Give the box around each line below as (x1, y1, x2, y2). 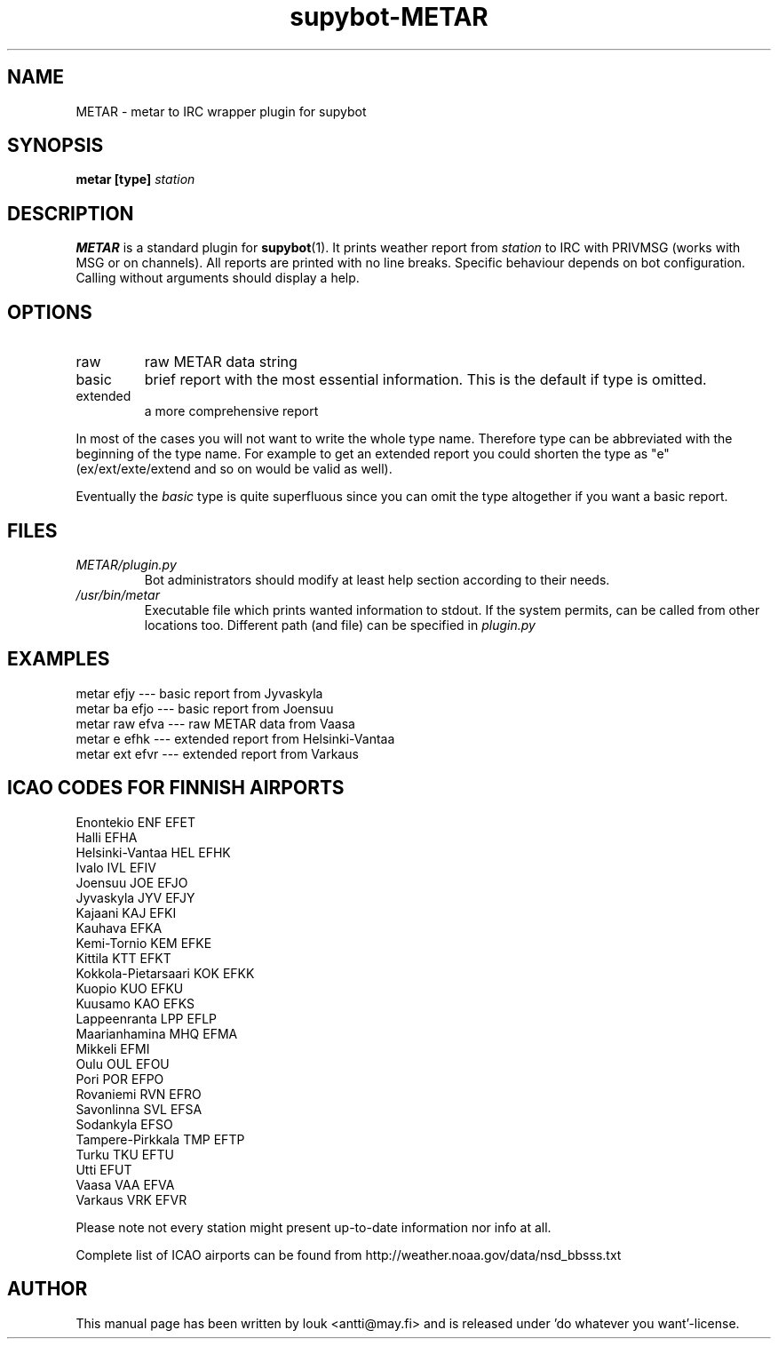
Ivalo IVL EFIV (75, 859, 156, 875)
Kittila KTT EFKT (75, 950, 171, 966)
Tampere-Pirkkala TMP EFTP (75, 1131, 245, 1147)
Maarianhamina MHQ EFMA (75, 1025, 238, 1041)
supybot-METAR (290, 2, 488, 32)
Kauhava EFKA (75, 920, 163, 936)
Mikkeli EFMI (75, 1040, 150, 1056)
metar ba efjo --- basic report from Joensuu (75, 700, 334, 716)
